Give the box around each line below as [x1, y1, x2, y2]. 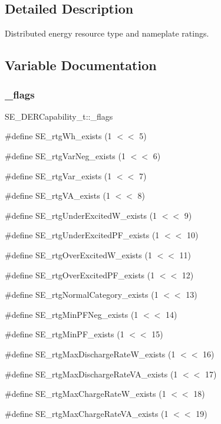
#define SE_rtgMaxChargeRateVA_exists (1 [5, 407, 169, 419]
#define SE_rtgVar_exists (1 [5, 169, 112, 182]
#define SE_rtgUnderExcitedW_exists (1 [5, 209, 157, 221]
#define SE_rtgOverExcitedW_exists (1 [5, 248, 152, 261]
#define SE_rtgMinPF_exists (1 [5, 328, 124, 340]
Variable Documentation [5, 56, 157, 74]
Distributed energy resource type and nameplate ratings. [5, 27, 209, 40]
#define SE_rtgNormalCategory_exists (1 [5, 288, 159, 301]
